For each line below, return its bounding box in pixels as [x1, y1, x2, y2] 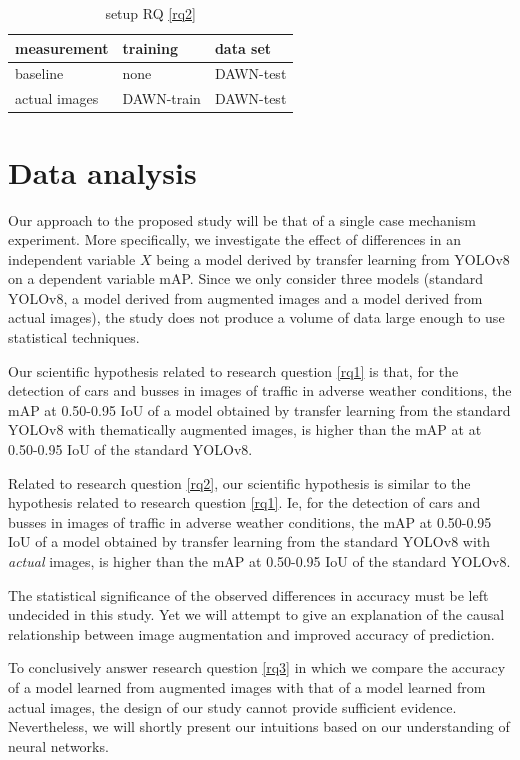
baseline [15, 63, 64, 84]
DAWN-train [122, 88, 201, 109]
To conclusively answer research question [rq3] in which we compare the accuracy [8, 657, 506, 678]
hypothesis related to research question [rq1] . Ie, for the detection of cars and [8, 492, 481, 513]
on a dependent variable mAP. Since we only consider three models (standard [8, 268, 484, 289]
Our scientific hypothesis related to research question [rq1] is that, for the [8, 360, 459, 381]
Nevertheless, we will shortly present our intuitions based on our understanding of [8, 716, 510, 737]
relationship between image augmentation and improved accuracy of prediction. [8, 623, 495, 644]
